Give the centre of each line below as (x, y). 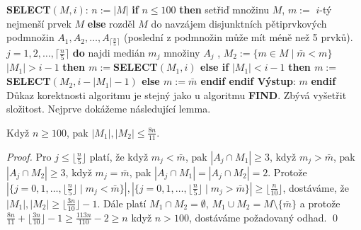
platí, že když (119, 156)
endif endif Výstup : (248, 81)
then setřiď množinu (224, 9)
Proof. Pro (29, 156)
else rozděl (111, 23)
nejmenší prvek (39, 23)
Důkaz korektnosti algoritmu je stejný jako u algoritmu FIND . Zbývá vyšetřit (177, 94)
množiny (182, 53)
